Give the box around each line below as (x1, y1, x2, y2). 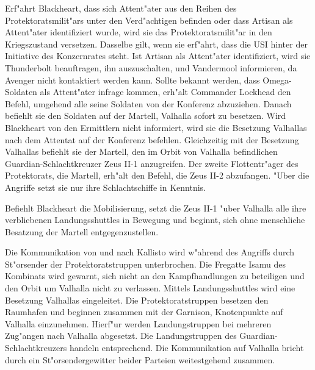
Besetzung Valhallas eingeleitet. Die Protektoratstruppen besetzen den (5, 293, 269, 306)
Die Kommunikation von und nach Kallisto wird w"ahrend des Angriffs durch (5, 246, 295, 258)
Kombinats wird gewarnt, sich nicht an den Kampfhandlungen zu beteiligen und (5, 269, 305, 282)
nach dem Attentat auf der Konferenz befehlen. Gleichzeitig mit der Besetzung (5, 133, 299, 146)
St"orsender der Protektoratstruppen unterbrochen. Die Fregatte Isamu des (5, 257, 286, 270)
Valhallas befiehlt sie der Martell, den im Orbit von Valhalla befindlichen (5, 145, 278, 158)
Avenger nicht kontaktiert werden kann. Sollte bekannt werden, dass (5, 73, 260, 86)
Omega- (262, 73, 292, 86)
